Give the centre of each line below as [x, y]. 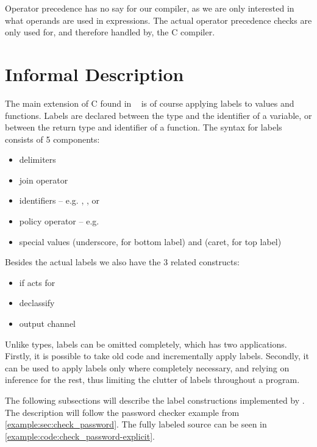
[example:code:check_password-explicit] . [80, 436]
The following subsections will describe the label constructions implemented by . [155, 400]
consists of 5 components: [52, 139]
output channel [47, 324]
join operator [44, 180]
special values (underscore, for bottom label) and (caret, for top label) [150, 241]
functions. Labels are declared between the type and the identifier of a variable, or [158, 115]
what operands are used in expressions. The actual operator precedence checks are [158, 20]
